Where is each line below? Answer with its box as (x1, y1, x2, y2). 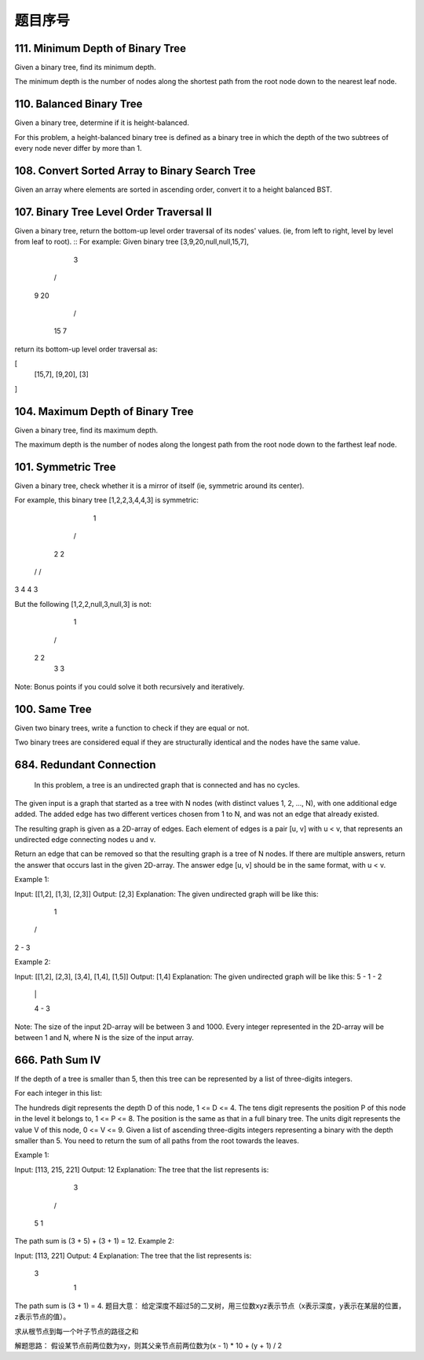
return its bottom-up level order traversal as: (14, 344, 158, 354)
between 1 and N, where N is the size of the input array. (14, 1033, 194, 1042)
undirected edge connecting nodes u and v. (14, 835, 156, 844)
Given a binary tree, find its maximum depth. (14, 425, 159, 435)
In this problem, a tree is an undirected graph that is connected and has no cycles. (34, 781, 300, 790)
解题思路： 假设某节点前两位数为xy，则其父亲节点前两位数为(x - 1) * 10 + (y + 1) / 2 (14, 1341, 283, 1351)
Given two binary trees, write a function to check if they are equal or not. (14, 723, 250, 733)
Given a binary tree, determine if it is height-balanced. (14, 118, 190, 127)
